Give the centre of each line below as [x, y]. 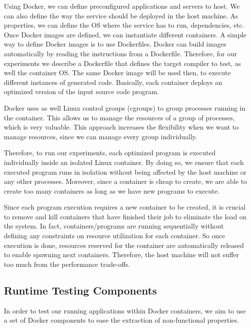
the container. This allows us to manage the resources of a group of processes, [119, 117]
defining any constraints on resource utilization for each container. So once [115, 236]
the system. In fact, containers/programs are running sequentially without [114, 226]
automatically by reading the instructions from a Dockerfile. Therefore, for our [120, 53]
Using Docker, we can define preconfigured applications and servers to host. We [122, 6]
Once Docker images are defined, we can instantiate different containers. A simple [125, 34]
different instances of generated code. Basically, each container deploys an [113, 82]
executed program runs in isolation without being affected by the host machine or [125, 172]
